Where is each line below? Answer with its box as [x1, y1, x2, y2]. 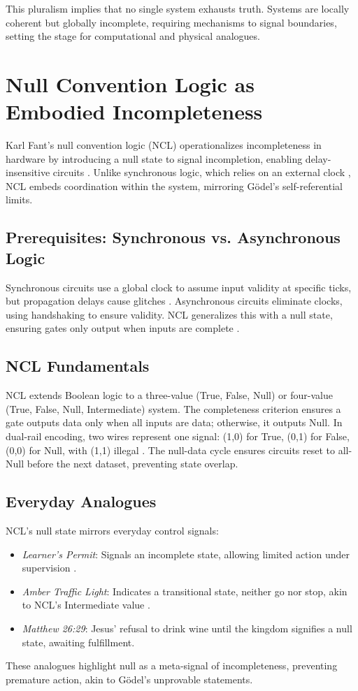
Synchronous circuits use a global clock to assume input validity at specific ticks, [6, 279, 352, 294]
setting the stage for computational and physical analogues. [6, 29, 260, 43]
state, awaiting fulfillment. [22, 634, 135, 649]
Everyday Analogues [6, 490, 157, 512]
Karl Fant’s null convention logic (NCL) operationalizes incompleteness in [6, 138, 322, 152]
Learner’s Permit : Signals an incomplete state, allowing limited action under [22, 546, 350, 561]
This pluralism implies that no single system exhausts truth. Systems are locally [6, 1, 350, 15]
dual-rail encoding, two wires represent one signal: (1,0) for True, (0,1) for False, [6, 429, 350, 444]
